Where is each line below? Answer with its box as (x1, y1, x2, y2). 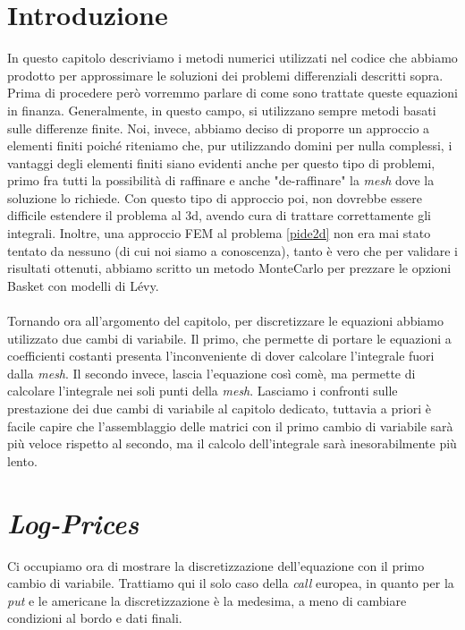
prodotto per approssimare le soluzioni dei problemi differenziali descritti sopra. (7, 65, 444, 84)
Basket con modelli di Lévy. (7, 276, 159, 294)
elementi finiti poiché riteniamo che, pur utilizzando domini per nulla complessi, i (7, 136, 452, 155)
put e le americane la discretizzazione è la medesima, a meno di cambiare (7, 591, 407, 609)
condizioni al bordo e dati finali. (7, 609, 182, 627)
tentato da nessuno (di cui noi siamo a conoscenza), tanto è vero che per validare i (7, 241, 458, 260)
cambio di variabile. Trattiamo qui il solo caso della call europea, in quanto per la (7, 574, 454, 592)
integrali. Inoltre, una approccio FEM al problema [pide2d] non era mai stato (7, 224, 431, 243)
